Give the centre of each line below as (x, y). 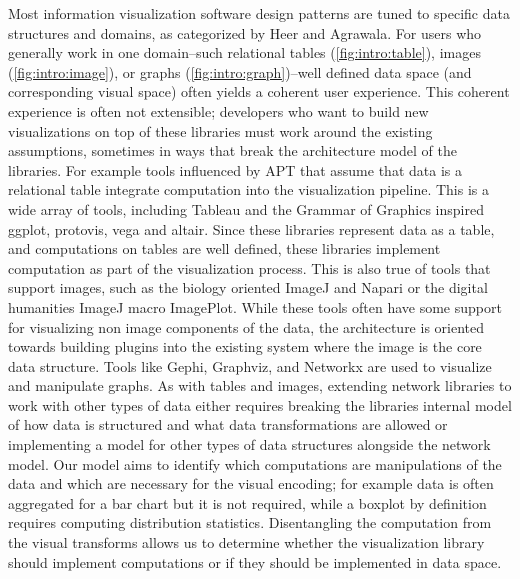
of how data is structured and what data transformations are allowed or (228, 424)
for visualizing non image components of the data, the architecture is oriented (246, 326)
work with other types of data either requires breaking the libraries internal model (260, 404)
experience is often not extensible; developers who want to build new (218, 110)
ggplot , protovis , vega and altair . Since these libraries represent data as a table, (251, 228)
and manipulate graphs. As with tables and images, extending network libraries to (260, 385)
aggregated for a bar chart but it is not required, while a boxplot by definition (247, 502)
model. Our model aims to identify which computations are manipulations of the (255, 463)
